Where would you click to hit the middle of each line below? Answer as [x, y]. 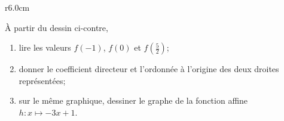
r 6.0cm [17, 7]
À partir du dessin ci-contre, [57, 27]
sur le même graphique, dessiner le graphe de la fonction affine [133, 100]
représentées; [42, 80]
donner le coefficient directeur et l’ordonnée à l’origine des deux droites [149, 69]
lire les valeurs [45, 47]
